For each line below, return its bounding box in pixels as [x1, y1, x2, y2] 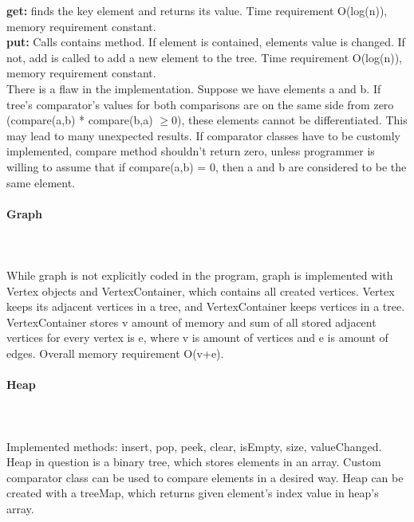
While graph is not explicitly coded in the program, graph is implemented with [6, 267, 393, 284]
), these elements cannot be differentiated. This [176, 112, 408, 128]
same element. [6, 174, 75, 190]
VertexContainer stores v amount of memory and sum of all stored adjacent [6, 313, 377, 330]
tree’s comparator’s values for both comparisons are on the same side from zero [6, 96, 394, 112]
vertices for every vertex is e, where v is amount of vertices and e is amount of [6, 329, 388, 346]
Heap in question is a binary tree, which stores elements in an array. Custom [6, 453, 381, 470]
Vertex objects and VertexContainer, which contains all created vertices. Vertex [6, 282, 395, 299]
